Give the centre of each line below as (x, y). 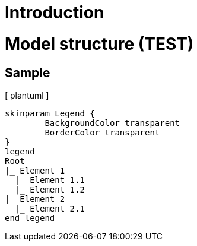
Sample (28, 72)
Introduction (55, 12)
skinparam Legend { (50, 113)
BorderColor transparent (102, 132)
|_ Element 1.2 (50, 189)
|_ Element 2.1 (50, 208)
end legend (30, 218)
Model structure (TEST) (99, 44)
